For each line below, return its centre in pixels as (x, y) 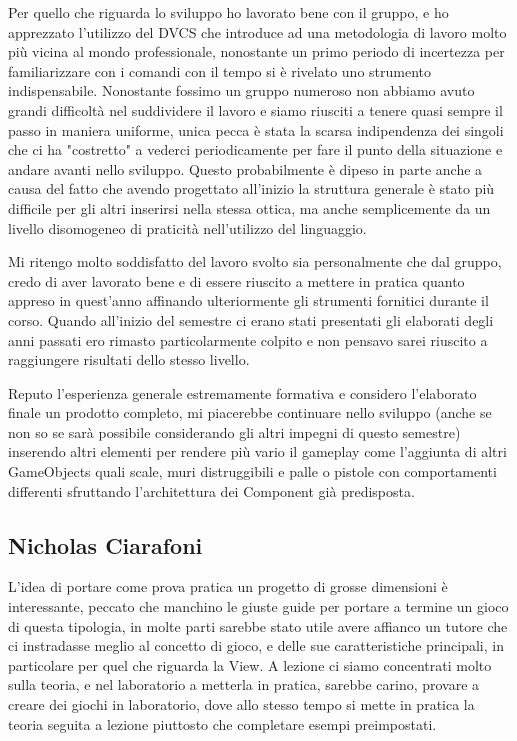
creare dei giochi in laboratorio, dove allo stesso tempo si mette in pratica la (241, 704)
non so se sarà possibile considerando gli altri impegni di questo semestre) (234, 431)
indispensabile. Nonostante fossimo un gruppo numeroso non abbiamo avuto (241, 90)
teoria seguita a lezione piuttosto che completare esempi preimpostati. (222, 723)
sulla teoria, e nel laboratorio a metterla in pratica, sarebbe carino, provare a (244, 684)
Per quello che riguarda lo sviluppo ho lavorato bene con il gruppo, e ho (228, 12)
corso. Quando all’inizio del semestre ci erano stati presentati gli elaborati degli (251, 319)
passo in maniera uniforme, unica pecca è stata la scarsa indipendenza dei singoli (256, 129)
